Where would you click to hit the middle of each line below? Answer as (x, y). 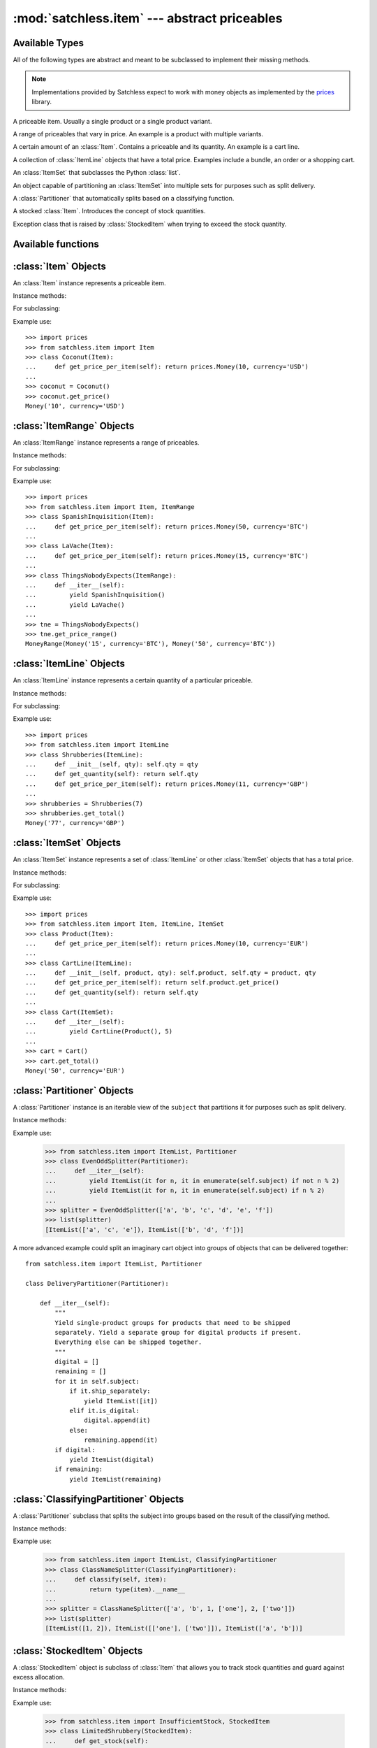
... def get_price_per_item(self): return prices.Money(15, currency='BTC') (167, 556)
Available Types (48, 43)
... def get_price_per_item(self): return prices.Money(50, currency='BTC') (167, 526)
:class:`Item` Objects (59, 266)
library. (42, 102)
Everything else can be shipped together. (128, 1342)
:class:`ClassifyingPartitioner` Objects (98, 1499)
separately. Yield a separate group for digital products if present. (178, 1332)
